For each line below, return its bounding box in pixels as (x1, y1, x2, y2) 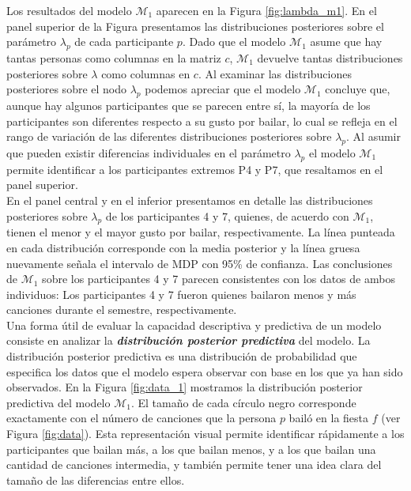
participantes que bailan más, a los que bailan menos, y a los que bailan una (6, 440, 376, 457)
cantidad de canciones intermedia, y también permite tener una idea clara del (6, 456, 382, 473)
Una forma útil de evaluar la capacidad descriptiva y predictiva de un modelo (6, 316, 382, 333)
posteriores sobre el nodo (6, 81, 127, 97)
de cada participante (74, 33, 174, 50)
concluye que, (325, 81, 390, 97)
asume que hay (310, 33, 383, 50)
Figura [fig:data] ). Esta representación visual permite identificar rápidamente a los (6, 425, 405, 442)
